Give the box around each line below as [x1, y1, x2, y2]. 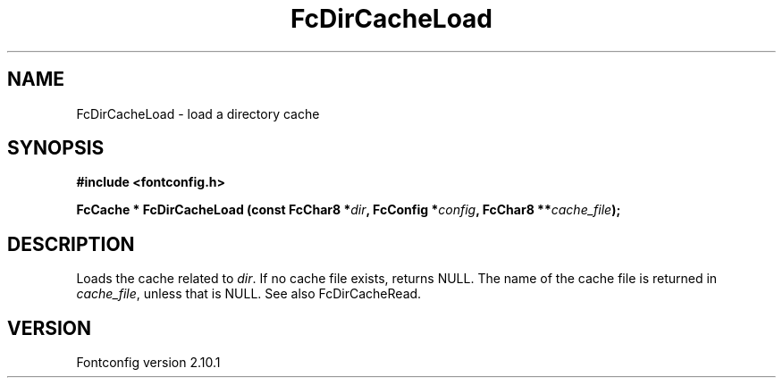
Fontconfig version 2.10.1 [76, 355, 221, 371]
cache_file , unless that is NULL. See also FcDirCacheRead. [76, 286, 422, 302]
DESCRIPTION [7, 232, 135, 255]
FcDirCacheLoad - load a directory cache [76, 105, 320, 121]
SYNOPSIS [7, 137, 105, 160]
